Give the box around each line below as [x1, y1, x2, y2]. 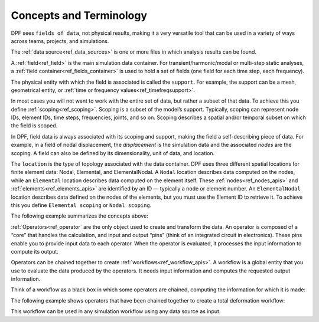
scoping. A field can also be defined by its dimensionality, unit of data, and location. [11, 149, 215, 156]
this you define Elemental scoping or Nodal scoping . [11, 201, 152, 209]
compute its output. [11, 248, 58, 255]
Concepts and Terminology [11, 9, 148, 22]
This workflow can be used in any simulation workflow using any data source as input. [11, 308, 221, 315]
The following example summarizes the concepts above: [11, 212, 149, 219]
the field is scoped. [11, 122, 58, 129]
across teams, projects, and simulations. [11, 37, 109, 44]
